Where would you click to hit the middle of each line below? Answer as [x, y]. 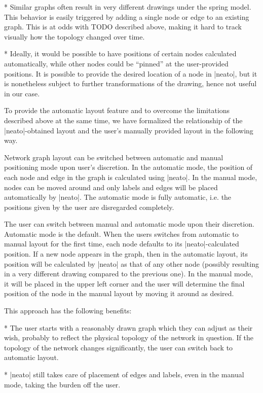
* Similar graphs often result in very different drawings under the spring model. [128, 7]
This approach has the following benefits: [68, 311]
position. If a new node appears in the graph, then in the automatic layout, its [126, 254]
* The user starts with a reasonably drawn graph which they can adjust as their [128, 327]
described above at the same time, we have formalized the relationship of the [123, 120]
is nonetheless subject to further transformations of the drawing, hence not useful [130, 83]
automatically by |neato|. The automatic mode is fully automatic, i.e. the [118, 197]
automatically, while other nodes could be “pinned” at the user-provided [116, 63]
